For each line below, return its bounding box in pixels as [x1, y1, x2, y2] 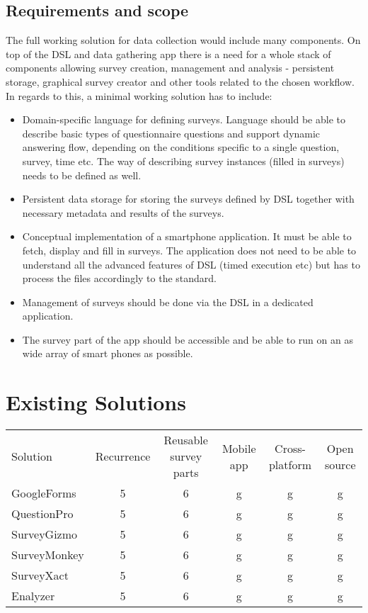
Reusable [163, 432, 208, 449]
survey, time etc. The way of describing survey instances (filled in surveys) [22, 153, 345, 168]
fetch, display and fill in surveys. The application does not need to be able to [22, 242, 357, 257]
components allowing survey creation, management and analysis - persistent [6, 60, 335, 75]
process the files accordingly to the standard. [22, 271, 217, 286]
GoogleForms [11, 485, 76, 502]
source [324, 456, 356, 473]
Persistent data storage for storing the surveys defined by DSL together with [22, 191, 355, 206]
